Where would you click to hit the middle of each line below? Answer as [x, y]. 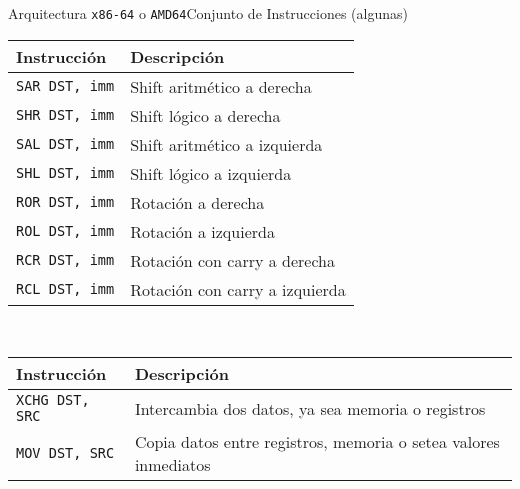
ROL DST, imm [65, 231]
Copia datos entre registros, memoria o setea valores [317, 442]
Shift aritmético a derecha [221, 86]
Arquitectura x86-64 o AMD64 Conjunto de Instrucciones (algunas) [208, 13]
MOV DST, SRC [65, 453]
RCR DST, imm [65, 260]
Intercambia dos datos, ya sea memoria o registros [310, 408]
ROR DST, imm [65, 202]
